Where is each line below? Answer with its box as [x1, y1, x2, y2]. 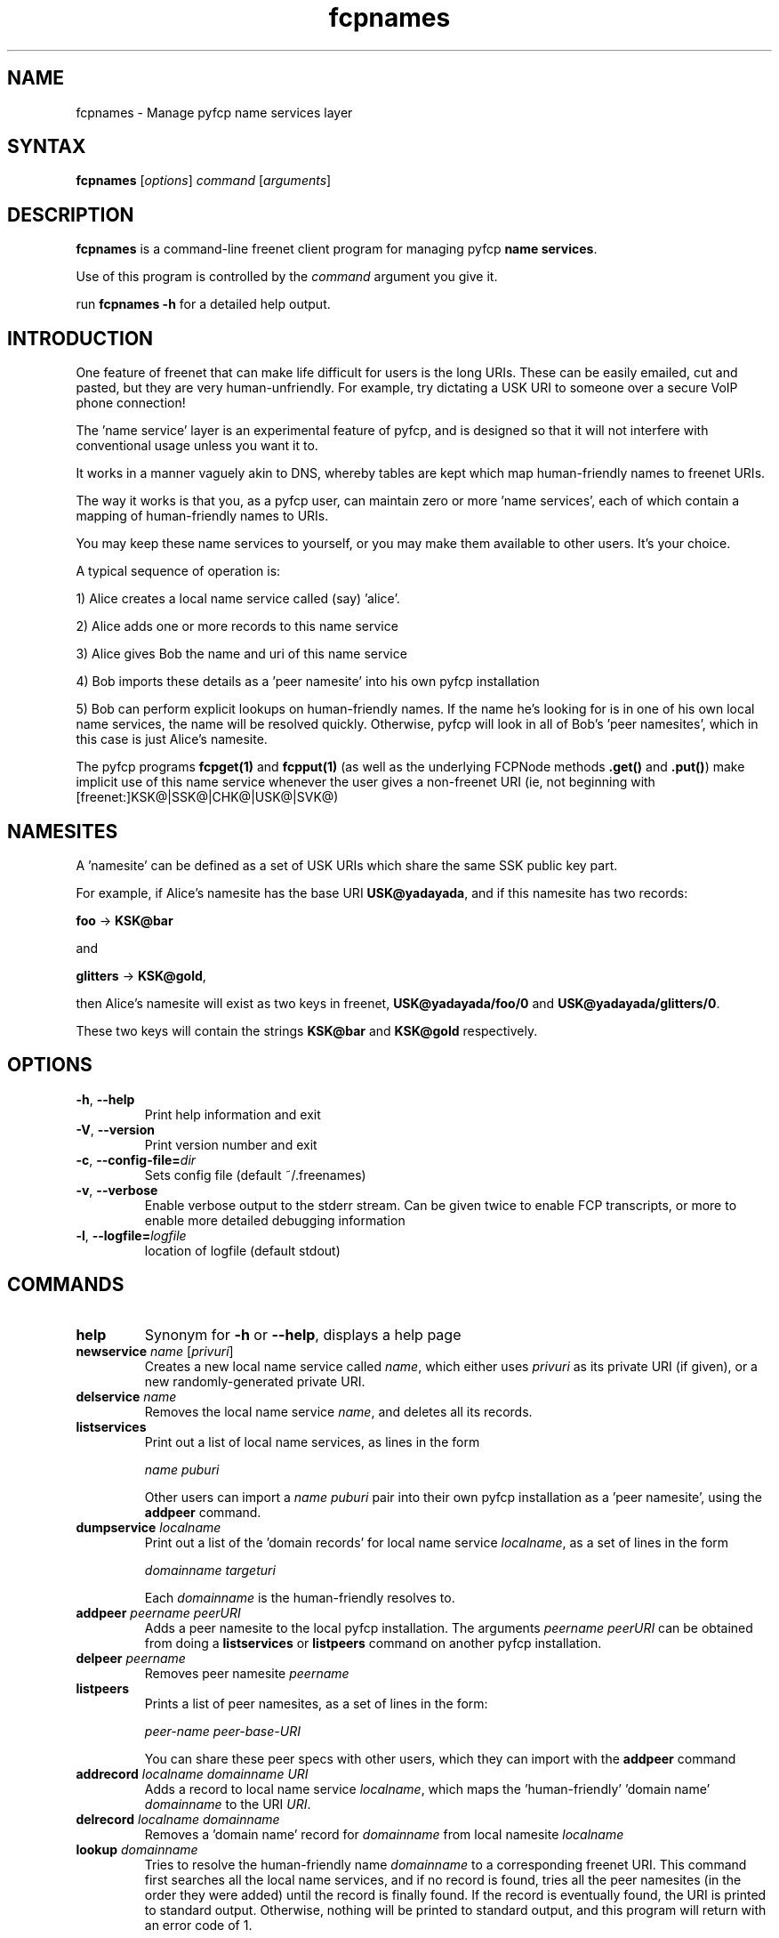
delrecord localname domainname [76, 1811, 280, 1827]
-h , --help [76, 1091, 135, 1107]
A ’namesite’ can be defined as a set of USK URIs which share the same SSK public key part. [76, 857, 618, 873]
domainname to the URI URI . [144, 1796, 311, 1812]
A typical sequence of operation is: [76, 563, 281, 579]
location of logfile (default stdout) [144, 1242, 341, 1258]
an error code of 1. [144, 1917, 253, 1933]
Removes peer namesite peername [144, 1665, 349, 1681]
